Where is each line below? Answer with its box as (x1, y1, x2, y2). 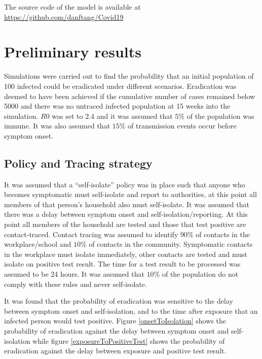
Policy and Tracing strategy (4, 155, 153, 171)
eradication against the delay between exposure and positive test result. (4, 345, 227, 356)
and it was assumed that (96, 110, 173, 121)
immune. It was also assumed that (4, 120, 110, 131)
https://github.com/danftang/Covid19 (4, 11, 124, 22)
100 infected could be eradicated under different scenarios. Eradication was (4, 80, 237, 91)
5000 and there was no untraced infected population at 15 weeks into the (4, 101, 231, 111)
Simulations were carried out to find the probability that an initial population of (4, 71, 254, 81)
